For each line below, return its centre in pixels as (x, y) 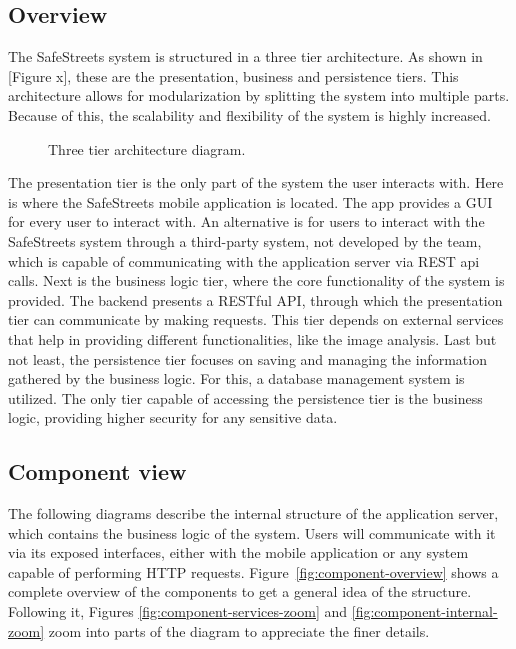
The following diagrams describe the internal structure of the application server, (253, 513)
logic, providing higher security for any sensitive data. (173, 417)
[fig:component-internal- (424, 611)
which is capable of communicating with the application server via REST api (244, 260)
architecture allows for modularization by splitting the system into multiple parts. (259, 95)
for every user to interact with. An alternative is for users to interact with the (246, 221)
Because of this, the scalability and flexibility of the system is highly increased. (249, 114)
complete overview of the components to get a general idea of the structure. (240, 591)
